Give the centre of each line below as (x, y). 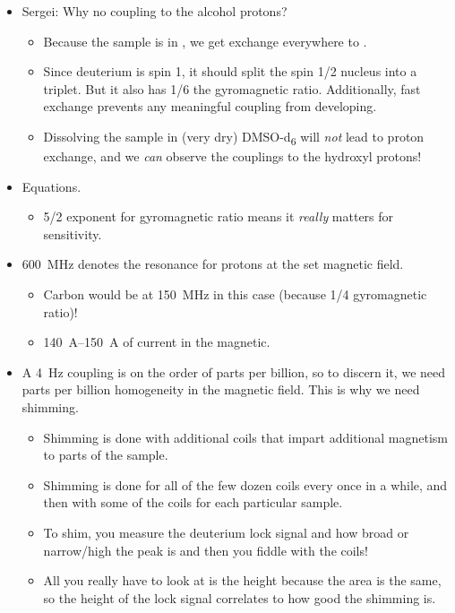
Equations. (52, 186)
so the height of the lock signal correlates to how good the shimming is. (240, 597)
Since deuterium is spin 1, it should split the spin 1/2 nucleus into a (230, 71)
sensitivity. (73, 233)
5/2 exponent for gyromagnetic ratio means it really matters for (219, 216)
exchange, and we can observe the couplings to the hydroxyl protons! (232, 156)
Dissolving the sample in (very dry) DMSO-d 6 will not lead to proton (234, 137)
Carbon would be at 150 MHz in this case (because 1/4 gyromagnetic (235, 294)
